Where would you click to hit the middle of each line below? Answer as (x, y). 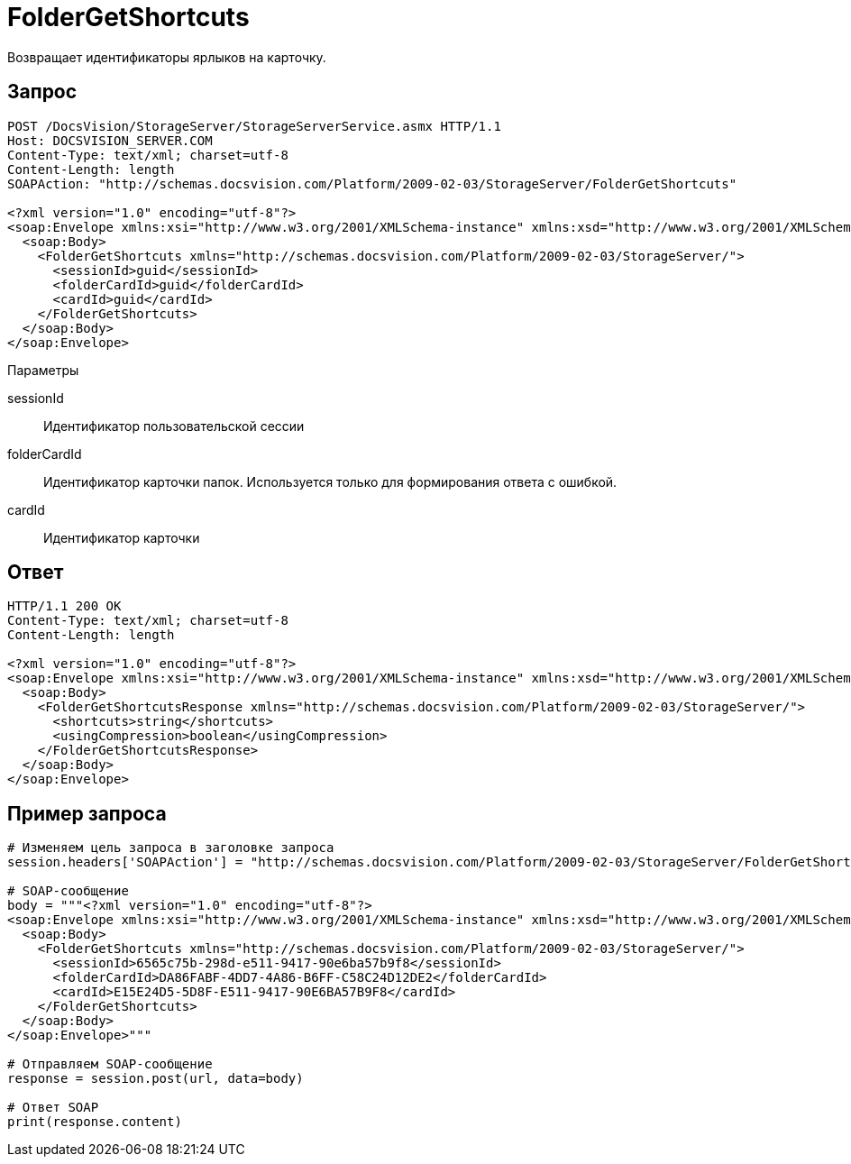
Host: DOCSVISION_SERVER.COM (110, 140)
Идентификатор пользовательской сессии (174, 426)
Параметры (43, 370)
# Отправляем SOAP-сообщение (110, 1064)
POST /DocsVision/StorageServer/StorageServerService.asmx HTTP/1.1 (254, 126)
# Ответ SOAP (53, 1108)
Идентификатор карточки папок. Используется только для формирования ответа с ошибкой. (330, 481)
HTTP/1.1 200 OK (64, 606)
